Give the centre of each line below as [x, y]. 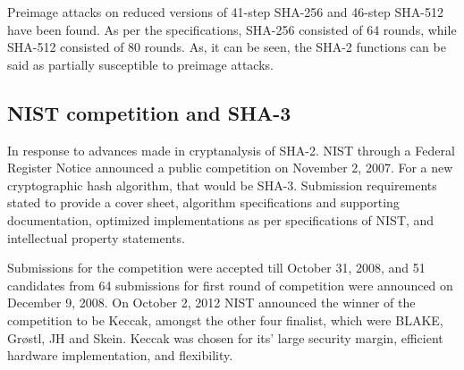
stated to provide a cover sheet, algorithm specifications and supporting [203, 202]
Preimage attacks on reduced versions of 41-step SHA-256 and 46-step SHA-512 [225, 12]
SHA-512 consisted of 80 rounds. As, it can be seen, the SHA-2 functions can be [227, 47]
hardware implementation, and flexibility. [120, 355]
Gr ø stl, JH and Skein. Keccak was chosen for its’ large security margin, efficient [225, 337]
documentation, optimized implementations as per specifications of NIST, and [221, 219]
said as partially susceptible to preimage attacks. [140, 64]
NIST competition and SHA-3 [149, 112]
